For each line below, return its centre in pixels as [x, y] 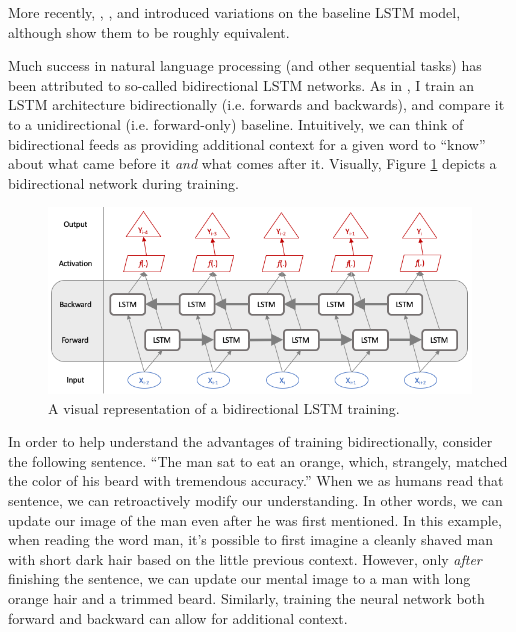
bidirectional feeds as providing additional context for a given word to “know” [247, 143]
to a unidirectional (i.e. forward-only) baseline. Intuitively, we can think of [236, 123]
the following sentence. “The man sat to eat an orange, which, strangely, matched [258, 460]
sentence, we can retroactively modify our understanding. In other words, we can [255, 500]
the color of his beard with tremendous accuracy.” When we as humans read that [256, 480]
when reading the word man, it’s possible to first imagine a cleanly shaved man [251, 539]
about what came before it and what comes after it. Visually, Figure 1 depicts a [252, 163]
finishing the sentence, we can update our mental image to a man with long [239, 578]
